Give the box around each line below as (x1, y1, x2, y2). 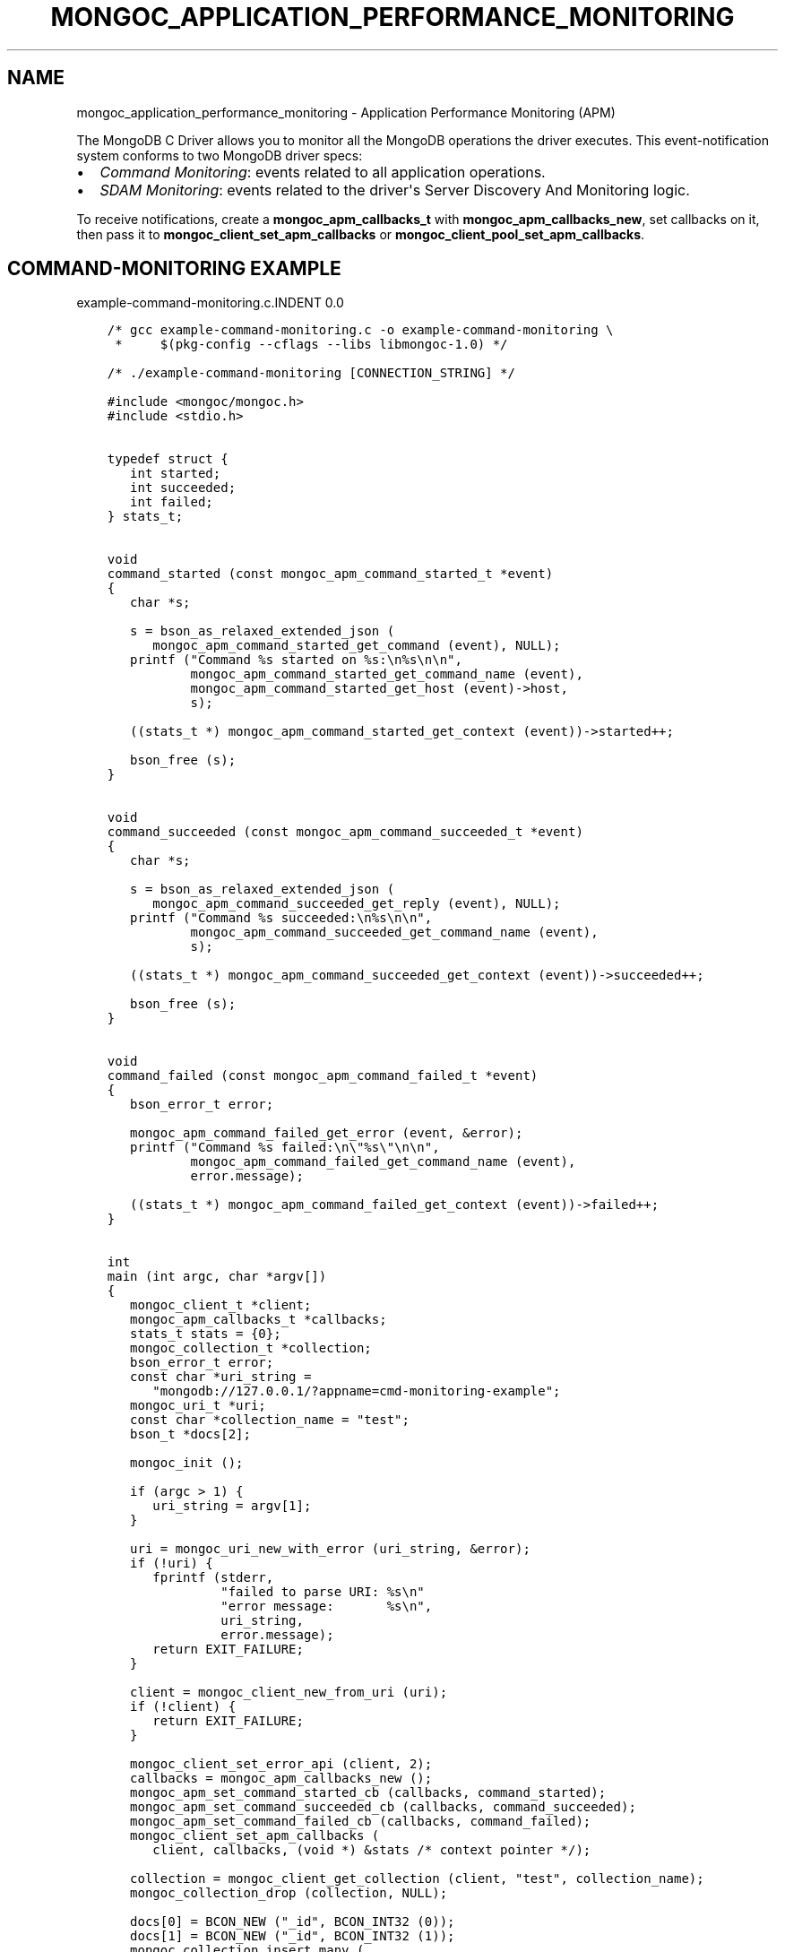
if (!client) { (130, 1699, 237, 1714)
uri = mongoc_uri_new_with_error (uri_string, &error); (130, 1542, 531, 1557)
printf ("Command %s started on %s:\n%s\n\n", (130, 652, 462, 668)
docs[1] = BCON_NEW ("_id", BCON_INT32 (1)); (130, 1929, 455, 1944)
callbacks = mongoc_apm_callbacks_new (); (130, 1771, 433, 1786)
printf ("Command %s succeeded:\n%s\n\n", (130, 911, 433, 926)
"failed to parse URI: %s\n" (220, 1585, 425, 1600)
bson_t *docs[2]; (130, 1427, 251, 1442)
